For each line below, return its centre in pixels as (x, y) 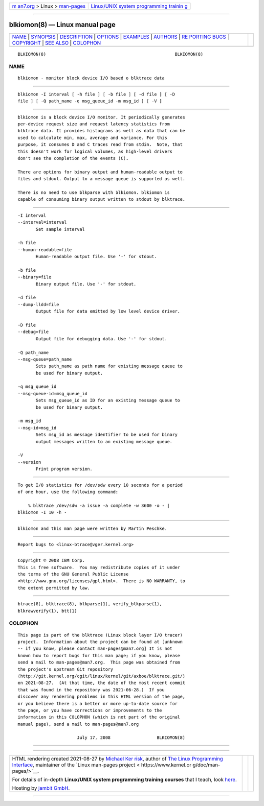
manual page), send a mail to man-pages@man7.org (78, 724)
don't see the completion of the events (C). (73, 158)
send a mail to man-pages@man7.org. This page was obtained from (99, 663)
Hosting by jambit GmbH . (41, 788)
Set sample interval (60, 229)
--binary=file (34, 277)
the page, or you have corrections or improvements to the (90, 710)
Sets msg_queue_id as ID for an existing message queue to (108, 401)
